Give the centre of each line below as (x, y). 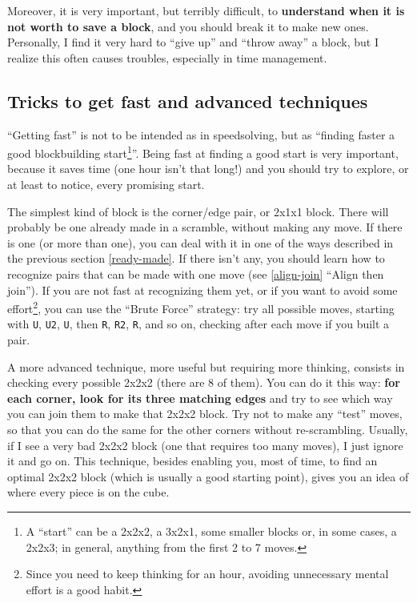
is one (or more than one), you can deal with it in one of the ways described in (200, 242)
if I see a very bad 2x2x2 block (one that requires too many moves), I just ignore (205, 445)
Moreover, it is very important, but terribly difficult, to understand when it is (206, 10)
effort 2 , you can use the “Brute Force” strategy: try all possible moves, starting (201, 307)
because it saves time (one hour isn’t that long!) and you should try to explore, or (208, 169)
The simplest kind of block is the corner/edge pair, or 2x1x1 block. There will (198, 211)
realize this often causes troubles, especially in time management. (167, 57)
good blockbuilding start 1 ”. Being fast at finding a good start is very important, (203, 152)
